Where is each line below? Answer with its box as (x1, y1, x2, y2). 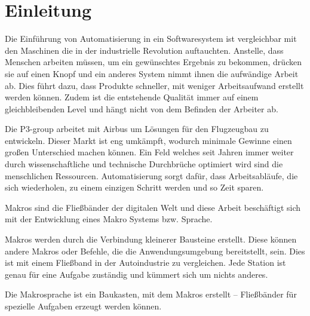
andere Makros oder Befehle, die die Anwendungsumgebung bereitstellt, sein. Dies (5, 244, 305, 257)
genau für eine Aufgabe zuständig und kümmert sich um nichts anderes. (5, 268, 268, 280)
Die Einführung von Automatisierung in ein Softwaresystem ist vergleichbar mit (5, 32, 297, 45)
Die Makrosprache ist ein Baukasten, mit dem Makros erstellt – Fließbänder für (5, 288, 297, 300)
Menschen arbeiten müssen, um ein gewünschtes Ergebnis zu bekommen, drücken (5, 56, 302, 68)
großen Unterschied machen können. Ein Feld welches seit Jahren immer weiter (5, 146, 294, 158)
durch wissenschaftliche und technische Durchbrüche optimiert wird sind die (5, 158, 283, 170)
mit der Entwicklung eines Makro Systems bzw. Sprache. (5, 213, 213, 225)
